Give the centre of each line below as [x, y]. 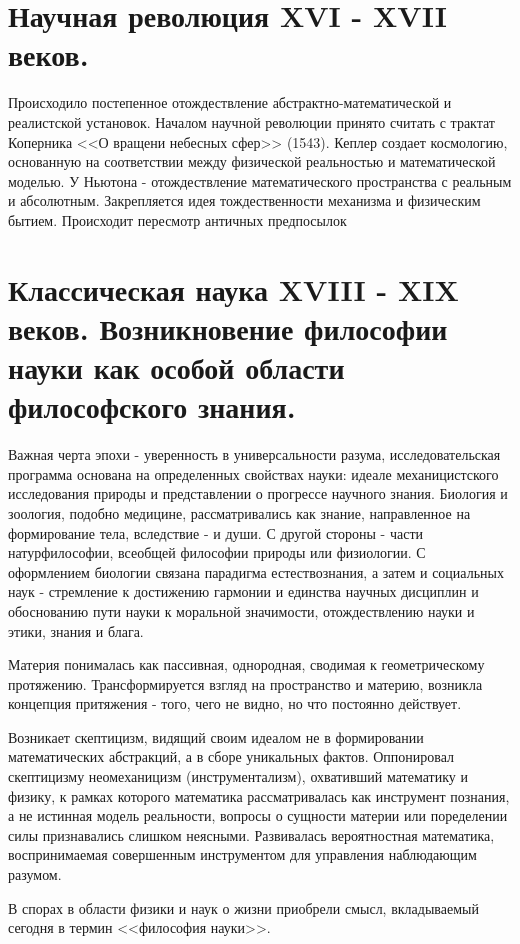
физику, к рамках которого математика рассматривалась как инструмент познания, [259, 795]
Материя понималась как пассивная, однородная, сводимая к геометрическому [246, 664]
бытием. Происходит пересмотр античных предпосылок [177, 219]
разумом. [35, 874]
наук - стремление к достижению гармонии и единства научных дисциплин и [243, 591]
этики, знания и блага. [76, 630]
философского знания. [152, 406]
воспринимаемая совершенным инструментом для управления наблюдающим [242, 854]
